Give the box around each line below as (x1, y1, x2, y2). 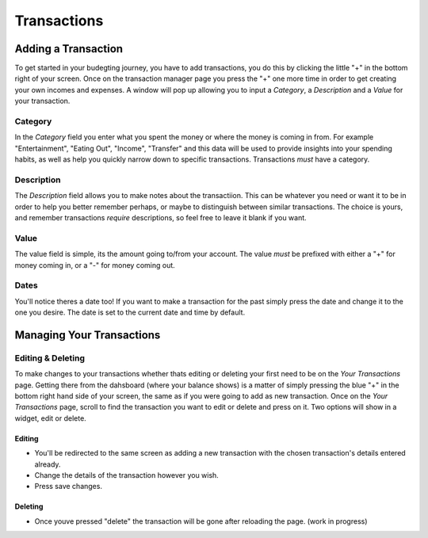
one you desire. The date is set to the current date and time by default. (14, 307, 246, 317)
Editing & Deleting (14, 353, 86, 364)
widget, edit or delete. (14, 413, 86, 423)
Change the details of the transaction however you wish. (34, 471, 220, 480)
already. (34, 460, 61, 469)
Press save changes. (34, 482, 103, 491)
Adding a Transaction (14, 42, 123, 55)
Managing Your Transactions (14, 328, 161, 341)
